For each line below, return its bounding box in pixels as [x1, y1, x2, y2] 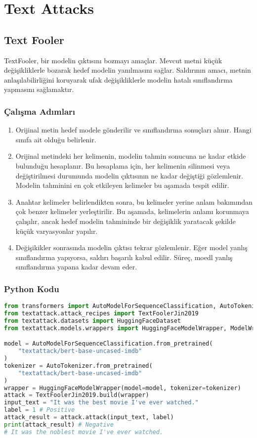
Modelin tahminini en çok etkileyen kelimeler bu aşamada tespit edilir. [15, 180, 229, 190]
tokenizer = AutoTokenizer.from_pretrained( [4, 362, 153, 369]
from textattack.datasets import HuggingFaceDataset [4, 317, 181, 324]
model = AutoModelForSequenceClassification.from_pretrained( [4, 340, 213, 348]
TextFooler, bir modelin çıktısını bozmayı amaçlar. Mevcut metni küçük [4, 55, 222, 65]
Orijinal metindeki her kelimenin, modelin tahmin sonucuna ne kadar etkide [15, 151, 246, 161]
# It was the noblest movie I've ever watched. [4, 428, 164, 436]
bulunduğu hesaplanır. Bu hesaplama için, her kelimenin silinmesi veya [15, 160, 230, 171]
